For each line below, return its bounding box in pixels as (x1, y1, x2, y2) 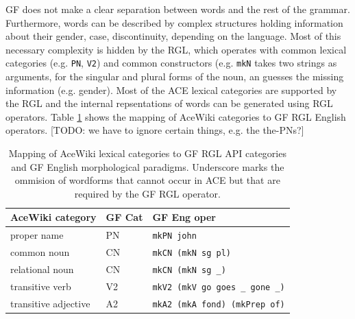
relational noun (10, 262, 74, 276)
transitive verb (10, 279, 71, 293)
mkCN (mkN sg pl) (152, 248, 231, 259)
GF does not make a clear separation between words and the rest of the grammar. (5, 2, 350, 16)
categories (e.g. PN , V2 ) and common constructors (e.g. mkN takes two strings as (5, 56, 337, 70)
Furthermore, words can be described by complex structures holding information (5, 15, 343, 29)
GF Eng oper (152, 210, 216, 224)
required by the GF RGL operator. (74, 186, 221, 200)
